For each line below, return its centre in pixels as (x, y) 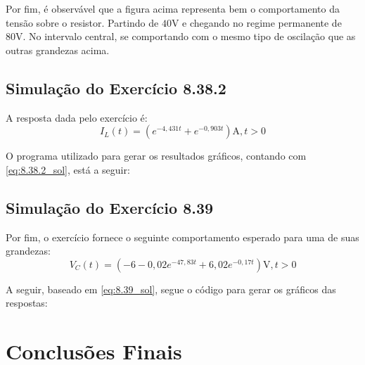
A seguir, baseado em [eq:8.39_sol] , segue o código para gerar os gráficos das (171, 289)
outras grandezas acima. (58, 50)
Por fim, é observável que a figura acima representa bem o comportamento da (173, 8)
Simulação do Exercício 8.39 (110, 207)
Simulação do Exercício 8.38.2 (116, 88)
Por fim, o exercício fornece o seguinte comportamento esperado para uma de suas (182, 237)
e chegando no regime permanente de (262, 22)
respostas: (27, 303)
